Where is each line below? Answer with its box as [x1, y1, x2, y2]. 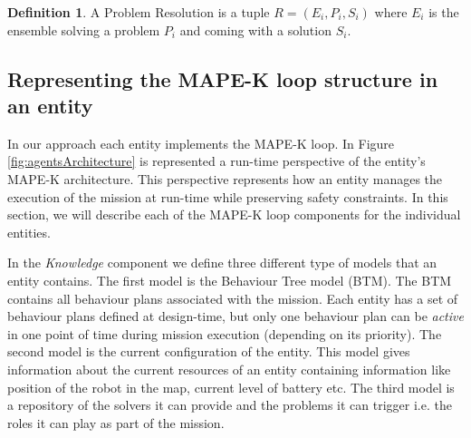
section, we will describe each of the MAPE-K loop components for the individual [7, 205, 461, 224]
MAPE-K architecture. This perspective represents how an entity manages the [7, 169, 443, 188]
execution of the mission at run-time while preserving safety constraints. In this [7, 187, 448, 206]
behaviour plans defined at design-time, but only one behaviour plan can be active [7, 307, 464, 326]
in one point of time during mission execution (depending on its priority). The [7, 324, 442, 343]
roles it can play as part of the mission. [7, 413, 225, 432]
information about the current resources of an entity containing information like [7, 359, 451, 378]
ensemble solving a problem [7, 20, 160, 39]
